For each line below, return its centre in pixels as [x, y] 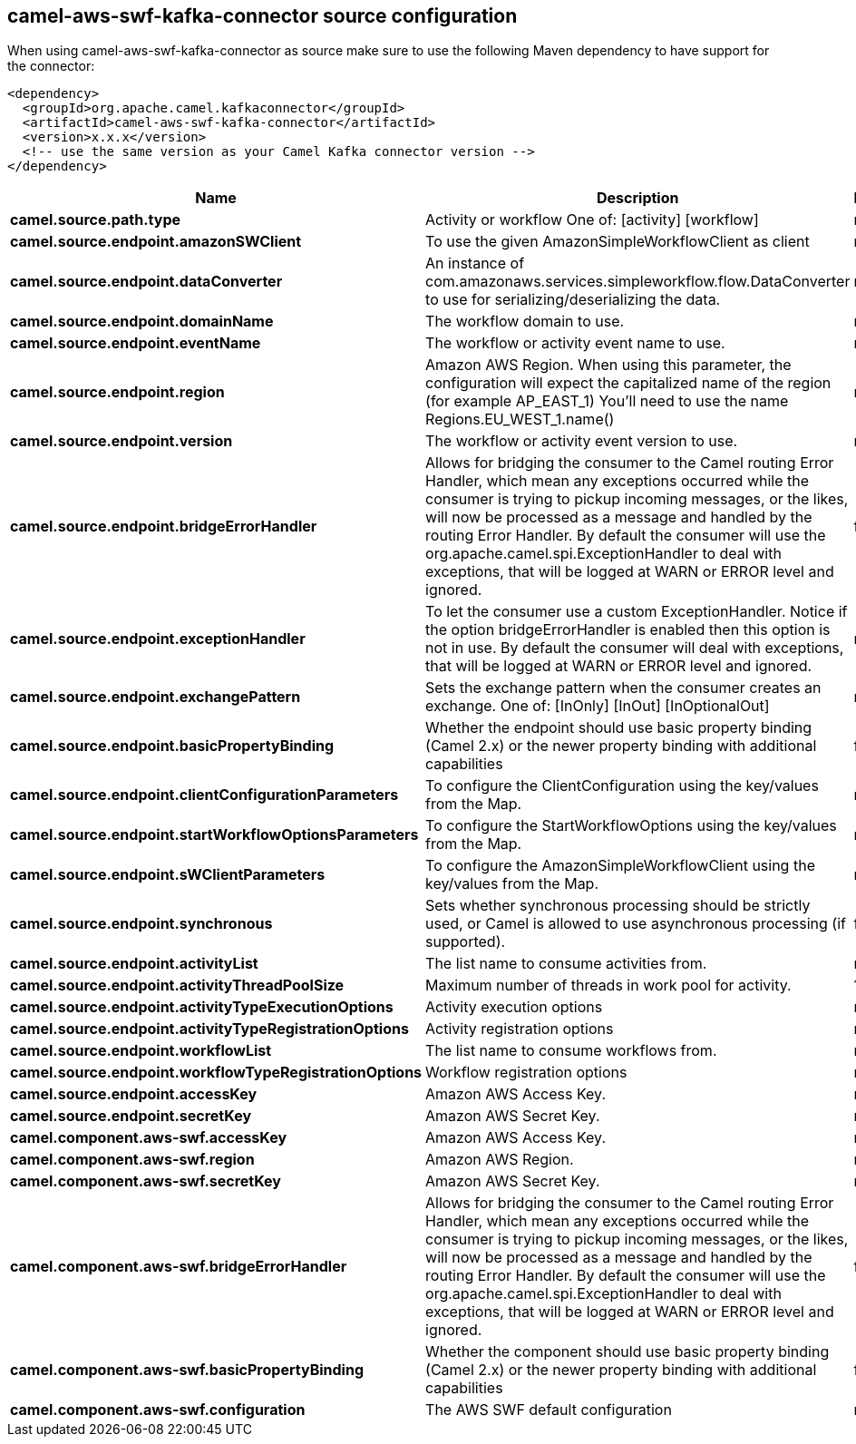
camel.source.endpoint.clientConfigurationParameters [204, 795]
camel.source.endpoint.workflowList [141, 1051]
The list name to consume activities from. [566, 964]
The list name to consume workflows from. [571, 1051]
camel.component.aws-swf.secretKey [146, 1181]
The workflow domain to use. [525, 322]
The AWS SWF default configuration [549, 1410]
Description [638, 198]
